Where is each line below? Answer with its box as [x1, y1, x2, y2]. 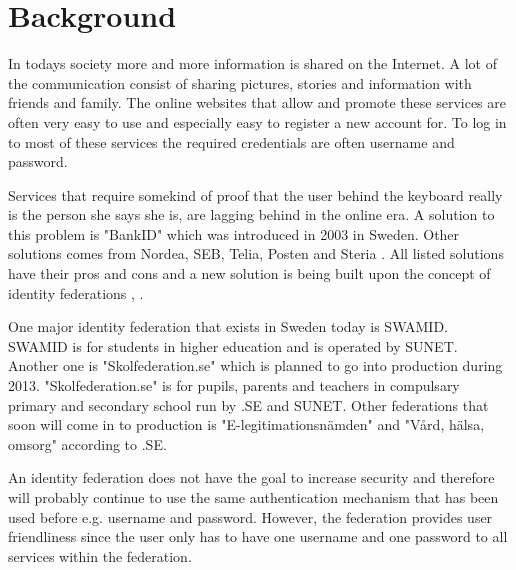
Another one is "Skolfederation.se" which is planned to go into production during [8, 355, 503, 376]
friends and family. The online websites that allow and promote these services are [8, 92, 506, 113]
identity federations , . [8, 282, 144, 303]
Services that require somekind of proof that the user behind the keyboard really [8, 184, 503, 205]
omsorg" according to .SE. [8, 433, 167, 454]
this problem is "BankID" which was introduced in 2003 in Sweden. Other [8, 223, 460, 244]
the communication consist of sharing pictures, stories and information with [8, 72, 472, 93]
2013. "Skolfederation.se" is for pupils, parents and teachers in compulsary [8, 375, 460, 396]
